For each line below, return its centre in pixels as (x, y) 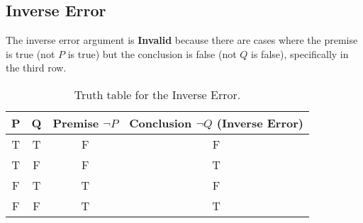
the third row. (36, 68)
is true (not (30, 53)
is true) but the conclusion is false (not (152, 53)
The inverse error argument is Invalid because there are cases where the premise (182, 40)
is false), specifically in (300, 53)
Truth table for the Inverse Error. (157, 94)
